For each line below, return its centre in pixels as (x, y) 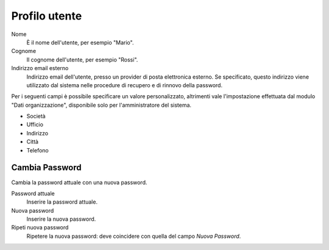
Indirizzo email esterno (40, 68)
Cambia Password (46, 168)
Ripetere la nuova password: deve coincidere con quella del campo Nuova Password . (134, 236)
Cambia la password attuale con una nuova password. (79, 182)
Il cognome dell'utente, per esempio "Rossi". (82, 59)
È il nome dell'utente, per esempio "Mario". (80, 42)
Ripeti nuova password (40, 227)
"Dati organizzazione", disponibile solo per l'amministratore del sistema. (101, 105)
